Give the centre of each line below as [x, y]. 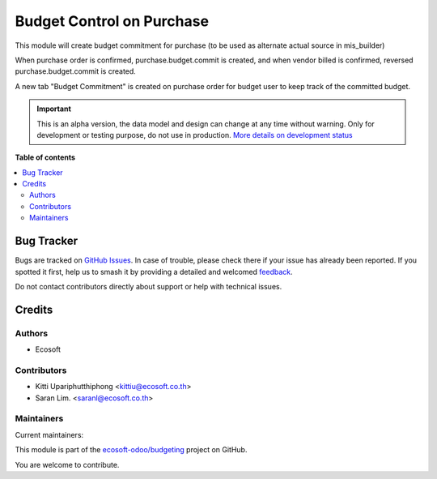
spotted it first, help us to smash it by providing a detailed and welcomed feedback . [154, 272]
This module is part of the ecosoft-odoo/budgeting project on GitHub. [131, 450]
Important [54, 109]
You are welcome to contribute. [67, 464]
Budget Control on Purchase [112, 21]
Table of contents [45, 157]
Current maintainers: [49, 434]
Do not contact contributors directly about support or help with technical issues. [148, 286]
